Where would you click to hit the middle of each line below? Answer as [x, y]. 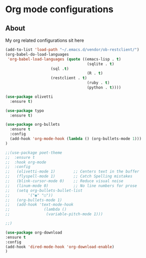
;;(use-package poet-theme [34, 153]
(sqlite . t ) [101, 64]
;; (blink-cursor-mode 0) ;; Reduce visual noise [64, 181]
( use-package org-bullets [32, 125]
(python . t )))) [104, 88]
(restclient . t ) [69, 78]
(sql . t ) [60, 69]
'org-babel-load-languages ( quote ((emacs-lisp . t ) [64, 59]
